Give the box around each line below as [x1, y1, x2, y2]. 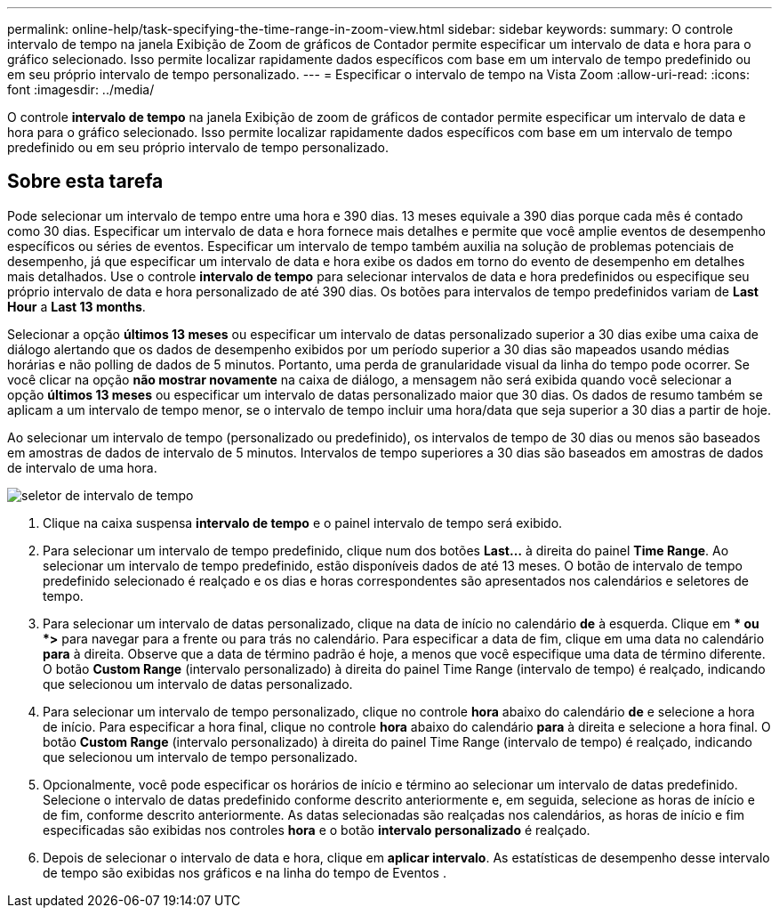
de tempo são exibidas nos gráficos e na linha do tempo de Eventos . [43, 864, 446, 880]
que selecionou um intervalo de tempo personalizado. [43, 749, 358, 765]
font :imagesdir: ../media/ [7, 82, 155, 97]
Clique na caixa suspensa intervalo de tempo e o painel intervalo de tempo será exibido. [43, 514, 563, 530]
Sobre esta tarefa [7, 170, 164, 193]
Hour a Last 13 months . [7, 298, 146, 314]
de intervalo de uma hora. [7, 459, 157, 475]
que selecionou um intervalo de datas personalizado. [43, 676, 353, 692]
